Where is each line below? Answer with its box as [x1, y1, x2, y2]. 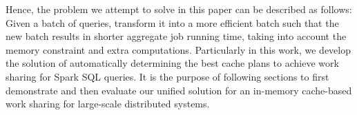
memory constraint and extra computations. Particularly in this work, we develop [6, 42, 351, 56]
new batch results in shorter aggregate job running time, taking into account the [6, 29, 347, 43]
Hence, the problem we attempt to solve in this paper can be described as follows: [6, 2, 352, 16]
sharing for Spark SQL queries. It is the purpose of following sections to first [6, 69, 329, 83]
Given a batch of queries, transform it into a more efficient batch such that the [6, 15, 339, 30]
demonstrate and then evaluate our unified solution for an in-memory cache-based [6, 83, 352, 97]
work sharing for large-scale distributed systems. [6, 96, 210, 111]
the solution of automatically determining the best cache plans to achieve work [6, 56, 339, 70]
